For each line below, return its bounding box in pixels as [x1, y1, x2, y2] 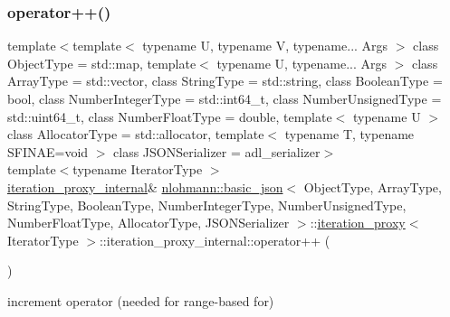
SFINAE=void [7, 142, 89, 161]
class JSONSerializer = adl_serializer [113, 142, 321, 161]
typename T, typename [284, 125, 415, 144]
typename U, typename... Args [216, 53, 388, 72]
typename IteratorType [72, 160, 203, 179]
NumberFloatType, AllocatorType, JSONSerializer [7, 213, 290, 232]
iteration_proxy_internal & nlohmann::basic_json [7, 177, 283, 196]
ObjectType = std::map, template [7, 53, 196, 72]
